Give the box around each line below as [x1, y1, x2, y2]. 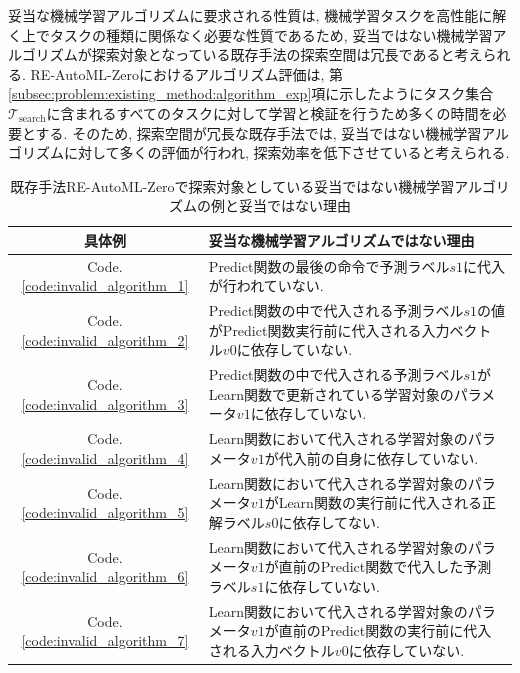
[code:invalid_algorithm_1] [21, 275, 189, 296]
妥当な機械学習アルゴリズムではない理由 [208, 229, 475, 250]
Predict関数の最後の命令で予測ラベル [208, 255, 450, 276]
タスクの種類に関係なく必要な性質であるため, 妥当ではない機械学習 [49, 24, 493, 45]
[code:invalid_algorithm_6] [21, 566, 189, 587]
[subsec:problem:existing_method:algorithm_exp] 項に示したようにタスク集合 [8, 83, 494, 104]
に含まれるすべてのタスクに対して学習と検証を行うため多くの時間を [46, 102, 493, 123]
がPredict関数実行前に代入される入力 [208, 319, 450, 340]
